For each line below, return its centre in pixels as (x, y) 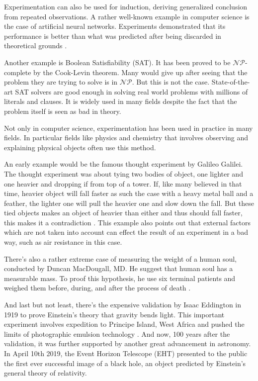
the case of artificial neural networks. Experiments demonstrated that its (115, 26)
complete (18, 72)
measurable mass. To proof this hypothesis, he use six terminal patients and (120, 278)
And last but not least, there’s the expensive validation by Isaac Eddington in (123, 305)
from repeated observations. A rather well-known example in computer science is (127, 16)
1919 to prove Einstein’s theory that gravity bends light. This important (114, 314)
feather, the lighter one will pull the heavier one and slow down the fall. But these (129, 203)
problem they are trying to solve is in (61, 82)
